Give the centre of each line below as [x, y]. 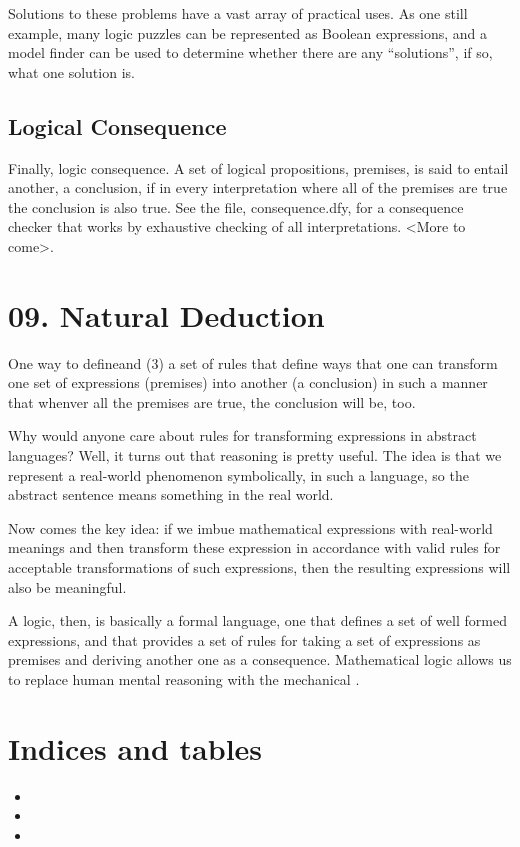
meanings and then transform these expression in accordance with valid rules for [254, 547]
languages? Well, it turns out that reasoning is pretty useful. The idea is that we [255, 455]
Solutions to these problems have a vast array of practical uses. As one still [238, 13]
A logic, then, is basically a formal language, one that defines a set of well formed [257, 620]
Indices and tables [135, 747]
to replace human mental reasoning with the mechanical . [184, 678]
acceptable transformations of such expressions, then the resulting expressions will [259, 567]
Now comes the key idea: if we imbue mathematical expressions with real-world [250, 527]
